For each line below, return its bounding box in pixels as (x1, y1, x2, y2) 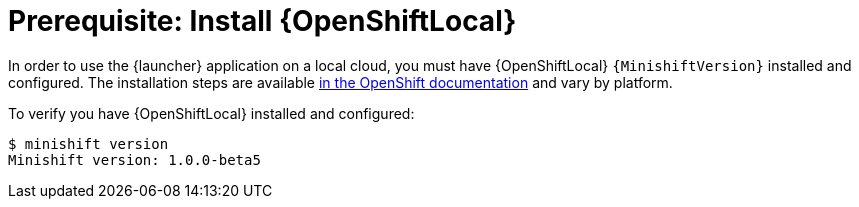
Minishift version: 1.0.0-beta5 (8, 151, 261, 168)
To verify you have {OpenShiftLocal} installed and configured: (8, 104, 415, 122)
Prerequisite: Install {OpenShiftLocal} (8, 4, 517, 38)
